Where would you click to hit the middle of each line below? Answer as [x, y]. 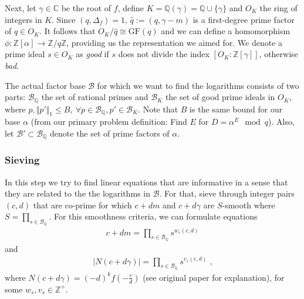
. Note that [158, 109]
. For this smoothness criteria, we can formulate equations [153, 216]
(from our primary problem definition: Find [109, 122]
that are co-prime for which [82, 205]
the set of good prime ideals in [220, 97]
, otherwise [278, 54]
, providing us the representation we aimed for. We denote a [175, 42]
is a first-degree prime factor [244, 19]
